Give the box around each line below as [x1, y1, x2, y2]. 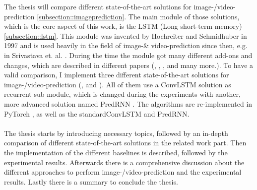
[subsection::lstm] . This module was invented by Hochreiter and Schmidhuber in [4, 30, 247, 41]
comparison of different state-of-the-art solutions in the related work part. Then [4, 137, 247, 148]
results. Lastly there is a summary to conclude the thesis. [4, 176, 178, 187]
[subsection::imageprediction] [37, 11, 125, 21]
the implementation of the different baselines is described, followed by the [4, 147, 228, 157]
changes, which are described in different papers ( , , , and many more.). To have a [4, 60, 254, 70]
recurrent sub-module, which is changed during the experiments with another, [4, 89, 241, 99]
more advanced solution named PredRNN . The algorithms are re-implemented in [4, 98, 253, 109]
